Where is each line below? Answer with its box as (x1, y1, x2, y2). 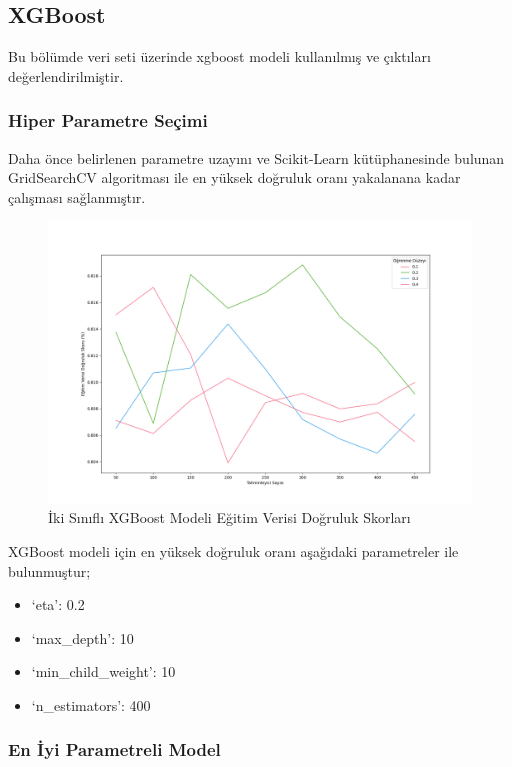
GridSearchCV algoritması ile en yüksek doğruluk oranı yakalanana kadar (8, 167, 461, 188)
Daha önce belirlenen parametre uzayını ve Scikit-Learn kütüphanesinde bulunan (8, 147, 505, 168)
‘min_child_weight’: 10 (31, 661, 176, 682)
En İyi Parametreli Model (8, 737, 221, 762)
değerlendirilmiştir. (8, 65, 124, 86)
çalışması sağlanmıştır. (8, 186, 146, 207)
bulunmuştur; (8, 560, 91, 581)
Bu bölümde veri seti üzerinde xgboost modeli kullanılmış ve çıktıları (8, 46, 431, 67)
